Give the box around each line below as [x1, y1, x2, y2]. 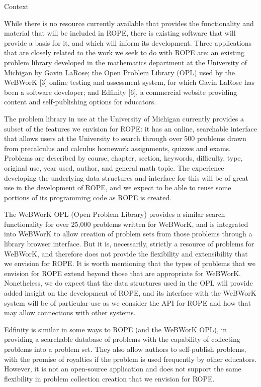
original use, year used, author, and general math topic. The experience [4, 162, 224, 173]
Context [4, 1, 29, 11]
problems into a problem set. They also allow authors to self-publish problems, [4, 344, 246, 354]
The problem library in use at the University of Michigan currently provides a [4, 113, 244, 123]
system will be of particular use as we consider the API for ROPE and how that [4, 297, 251, 308]
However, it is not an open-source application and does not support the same [4, 363, 241, 374]
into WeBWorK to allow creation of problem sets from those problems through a [4, 228, 252, 239]
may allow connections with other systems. [4, 307, 136, 318]
